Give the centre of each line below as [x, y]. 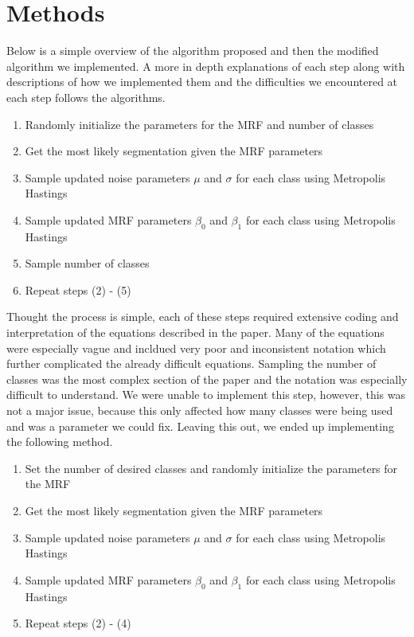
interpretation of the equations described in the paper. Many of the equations [195, 332]
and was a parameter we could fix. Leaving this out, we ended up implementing [200, 426]
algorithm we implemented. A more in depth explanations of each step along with [206, 66]
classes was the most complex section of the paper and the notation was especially [207, 379]
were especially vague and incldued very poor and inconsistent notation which [196, 348]
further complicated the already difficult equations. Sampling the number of [191, 363]
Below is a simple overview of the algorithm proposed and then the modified [193, 51]
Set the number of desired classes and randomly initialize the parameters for [211, 468]
